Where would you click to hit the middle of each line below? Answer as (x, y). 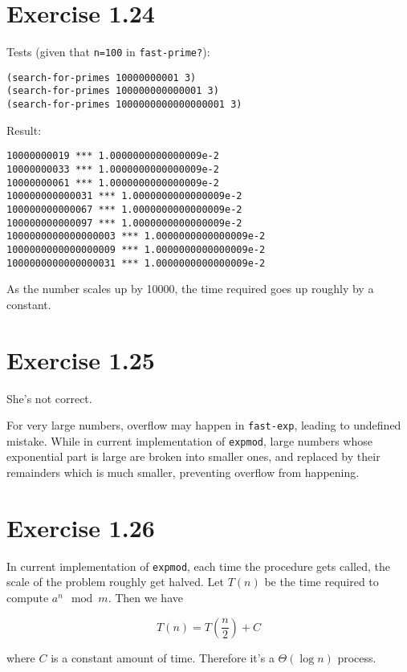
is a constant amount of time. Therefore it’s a (163, 657)
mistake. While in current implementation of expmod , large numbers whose (189, 440)
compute (28, 598)
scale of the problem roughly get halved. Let (116, 582)
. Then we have (145, 598)
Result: (24, 130)
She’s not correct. (49, 398)
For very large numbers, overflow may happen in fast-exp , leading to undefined (204, 425)
